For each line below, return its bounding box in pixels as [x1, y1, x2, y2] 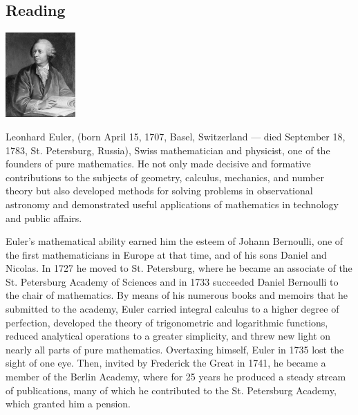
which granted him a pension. [6, 396, 131, 411]
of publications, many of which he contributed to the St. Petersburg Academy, [6, 382, 337, 397]
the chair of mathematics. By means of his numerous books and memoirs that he [6, 288, 348, 302]
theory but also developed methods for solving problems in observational [6, 183, 313, 198]
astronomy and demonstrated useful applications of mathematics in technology [6, 196, 339, 211]
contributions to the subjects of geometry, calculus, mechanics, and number [6, 169, 324, 184]
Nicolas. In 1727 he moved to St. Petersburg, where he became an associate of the [6, 261, 352, 275]
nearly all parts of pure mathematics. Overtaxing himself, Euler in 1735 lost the [6, 342, 344, 356]
